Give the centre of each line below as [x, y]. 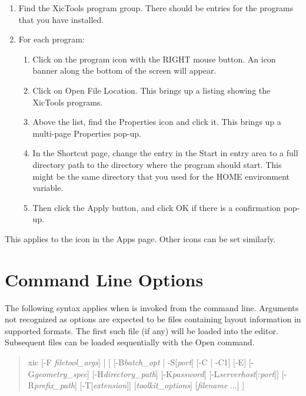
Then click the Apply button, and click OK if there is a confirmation [157, 207]
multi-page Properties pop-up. [87, 133]
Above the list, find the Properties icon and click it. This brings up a [157, 122]
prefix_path [55, 385]
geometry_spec [61, 373]
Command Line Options [104, 279]
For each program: [51, 39]
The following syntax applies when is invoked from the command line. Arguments [152, 307]
